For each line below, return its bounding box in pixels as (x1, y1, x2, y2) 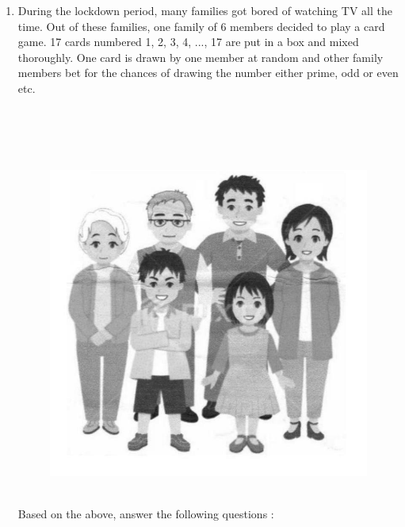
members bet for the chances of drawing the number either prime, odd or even (17, 64, 399, 81)
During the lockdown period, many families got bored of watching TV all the (17, 2, 392, 18)
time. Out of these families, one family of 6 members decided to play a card (17, 17, 385, 34)
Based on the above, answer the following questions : (17, 506, 274, 522)
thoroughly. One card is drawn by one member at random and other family (17, 48, 384, 65)
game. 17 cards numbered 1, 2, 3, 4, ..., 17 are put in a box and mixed (17, 33, 359, 50)
